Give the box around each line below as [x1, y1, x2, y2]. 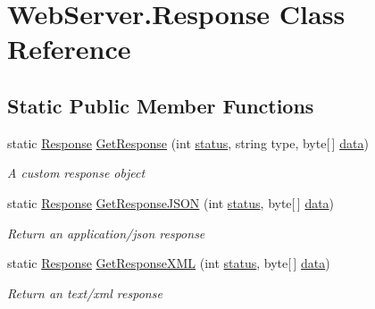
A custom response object [7, 163, 146, 182]
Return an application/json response [7, 223, 205, 242]
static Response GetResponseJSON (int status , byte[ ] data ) [7, 193, 335, 212]
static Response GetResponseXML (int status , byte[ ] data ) [7, 254, 330, 272]
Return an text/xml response [7, 283, 162, 302]
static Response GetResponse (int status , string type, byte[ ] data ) [7, 133, 369, 152]
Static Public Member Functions [7, 91, 314, 119]
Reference [7, 30, 131, 67]
